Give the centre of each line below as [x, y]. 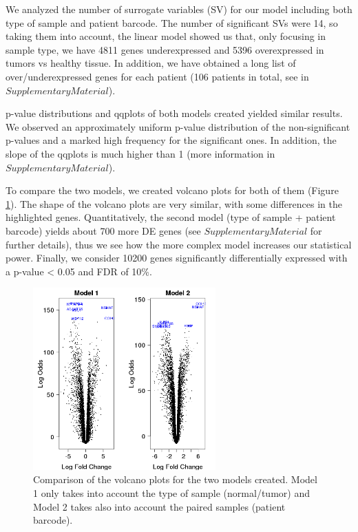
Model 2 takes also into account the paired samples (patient [159, 506]
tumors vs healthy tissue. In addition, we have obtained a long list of [151, 63]
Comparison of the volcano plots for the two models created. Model [175, 479]
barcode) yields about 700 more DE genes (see [103, 230]
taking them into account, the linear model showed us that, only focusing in [166, 36]
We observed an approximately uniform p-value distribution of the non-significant [178, 126]
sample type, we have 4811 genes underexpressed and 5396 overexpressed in [165, 49]
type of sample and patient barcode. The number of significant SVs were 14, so [172, 22]
